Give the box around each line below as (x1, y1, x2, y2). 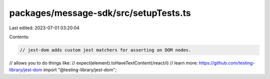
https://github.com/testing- (198, 60, 255, 66)
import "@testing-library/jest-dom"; (43, 67, 117, 73)
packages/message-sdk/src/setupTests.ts (9, 7, 191, 18)
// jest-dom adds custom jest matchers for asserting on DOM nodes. (19, 47, 191, 53)
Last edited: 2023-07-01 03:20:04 (9, 25, 80, 31)
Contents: (9, 34, 29, 40)
